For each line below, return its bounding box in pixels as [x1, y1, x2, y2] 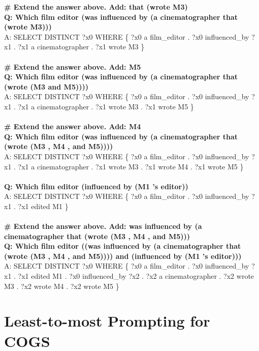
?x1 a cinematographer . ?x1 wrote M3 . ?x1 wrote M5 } [18, 101, 194, 111]
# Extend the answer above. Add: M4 [4, 121, 141, 132]
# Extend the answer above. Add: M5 [4, 61, 141, 72]
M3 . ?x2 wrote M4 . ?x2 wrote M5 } [4, 280, 119, 291]
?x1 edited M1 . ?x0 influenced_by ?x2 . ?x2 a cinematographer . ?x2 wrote [18, 271, 254, 281]
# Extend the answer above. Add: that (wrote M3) [4, 2, 188, 12]
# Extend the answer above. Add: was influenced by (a [4, 221, 202, 231]
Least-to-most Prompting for [4, 310, 210, 331]
